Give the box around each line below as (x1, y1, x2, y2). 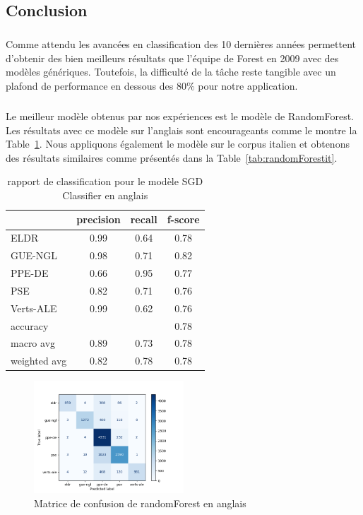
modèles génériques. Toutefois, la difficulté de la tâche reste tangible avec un (6, 64, 336, 79)
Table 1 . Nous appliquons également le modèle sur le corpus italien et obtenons (6, 136, 350, 151)
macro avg (11, 336, 56, 350)
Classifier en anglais (62, 187, 148, 202)
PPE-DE (11, 266, 49, 280)
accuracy (11, 318, 49, 333)
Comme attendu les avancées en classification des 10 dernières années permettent (6, 37, 357, 52)
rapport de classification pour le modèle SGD (7, 174, 203, 189)
